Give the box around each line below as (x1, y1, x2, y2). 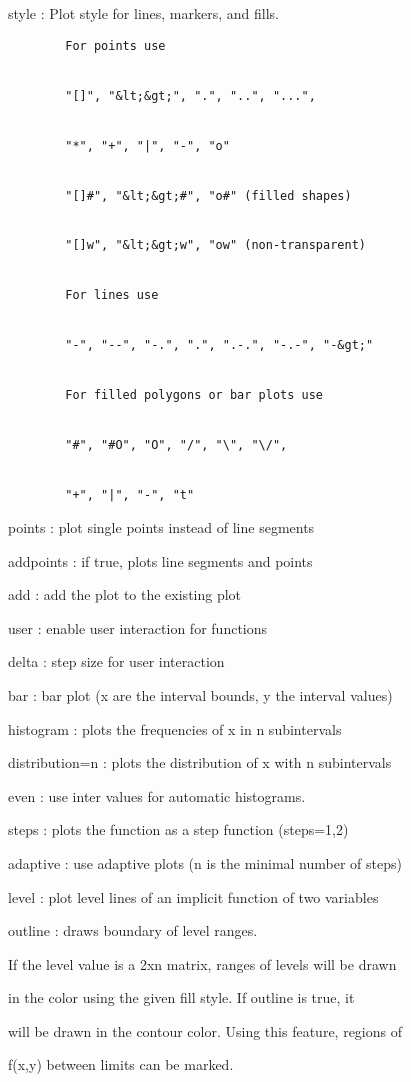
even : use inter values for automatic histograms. (8, 785, 306, 806)
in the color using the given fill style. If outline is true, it (8, 987, 355, 1008)
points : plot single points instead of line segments (8, 516, 315, 537)
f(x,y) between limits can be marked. (8, 1054, 234, 1075)
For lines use (65, 288, 159, 303)
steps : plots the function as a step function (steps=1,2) (8, 819, 349, 840)
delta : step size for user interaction (8, 651, 225, 672)
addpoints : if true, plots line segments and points (8, 550, 313, 571)
